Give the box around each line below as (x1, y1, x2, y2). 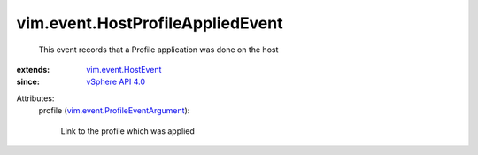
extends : (16, 64, 50, 74)
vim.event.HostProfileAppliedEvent (16, 13, 283, 33)
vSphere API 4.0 (86, 76, 146, 88)
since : (16, 76, 40, 88)
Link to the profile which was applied (60, 125, 195, 136)
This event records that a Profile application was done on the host (38, 44, 279, 55)
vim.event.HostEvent (86, 64, 162, 74)
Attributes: (16, 93, 55, 104)
